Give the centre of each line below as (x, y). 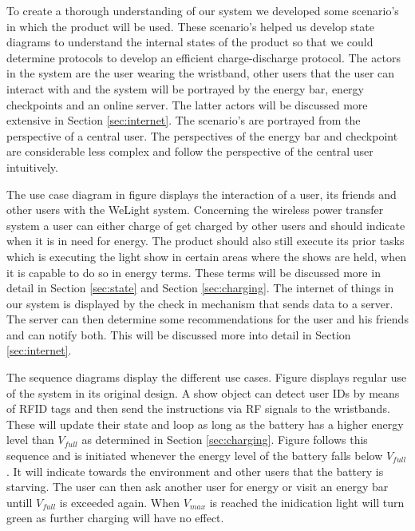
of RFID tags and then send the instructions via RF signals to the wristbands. (198, 408)
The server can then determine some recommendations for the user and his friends (207, 319)
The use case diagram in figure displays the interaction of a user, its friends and (202, 194)
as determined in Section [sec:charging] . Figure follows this (225, 440)
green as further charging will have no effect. (115, 518)
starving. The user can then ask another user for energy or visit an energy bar (198, 487)
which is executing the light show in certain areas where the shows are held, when (206, 256)
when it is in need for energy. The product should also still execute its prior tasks (206, 241)
